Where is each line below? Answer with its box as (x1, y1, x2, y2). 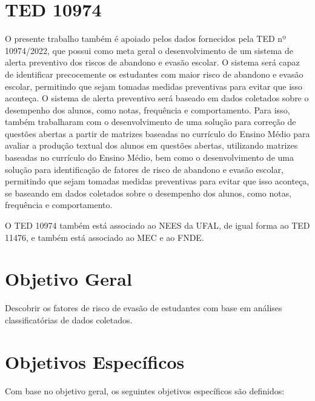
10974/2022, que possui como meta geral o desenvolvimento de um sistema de (5, 44, 293, 56)
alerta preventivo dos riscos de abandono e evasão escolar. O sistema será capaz (5, 56, 300, 69)
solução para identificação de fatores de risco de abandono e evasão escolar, (5, 163, 283, 175)
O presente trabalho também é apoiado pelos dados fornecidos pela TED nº (5, 32, 287, 45)
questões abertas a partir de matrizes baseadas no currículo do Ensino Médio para (5, 127, 310, 140)
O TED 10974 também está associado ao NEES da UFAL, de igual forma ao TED (5, 219, 310, 232)
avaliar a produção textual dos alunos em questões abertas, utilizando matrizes (5, 139, 298, 152)
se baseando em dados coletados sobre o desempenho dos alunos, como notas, (5, 186, 292, 199)
